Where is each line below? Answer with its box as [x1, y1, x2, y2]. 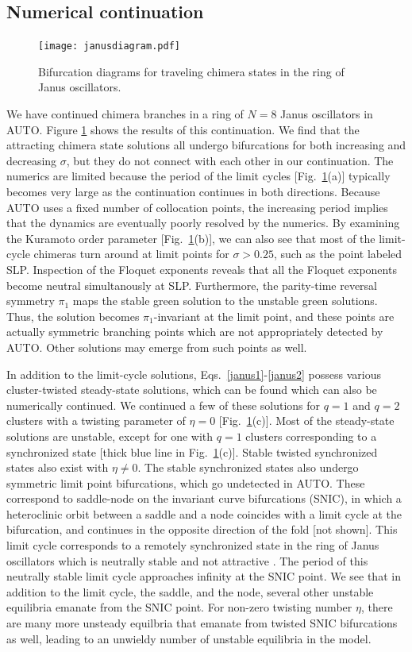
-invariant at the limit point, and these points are [153, 307, 395, 324]
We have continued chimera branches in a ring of [6, 106, 244, 122]
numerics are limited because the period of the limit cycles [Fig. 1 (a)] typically [6, 168, 391, 184]
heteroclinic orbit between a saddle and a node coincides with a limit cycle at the [6, 505, 402, 522]
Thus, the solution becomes [6, 307, 140, 324]
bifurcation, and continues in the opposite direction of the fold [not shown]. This [6, 521, 398, 538]
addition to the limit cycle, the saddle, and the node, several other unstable [6, 583, 374, 600]
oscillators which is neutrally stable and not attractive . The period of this [6, 552, 368, 569]
